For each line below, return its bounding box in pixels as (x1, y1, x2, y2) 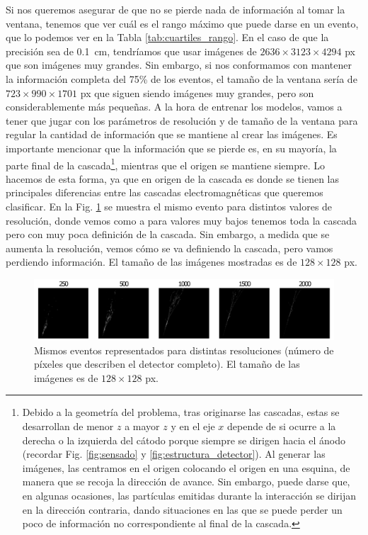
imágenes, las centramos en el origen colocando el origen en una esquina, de (22, 460, 350, 475)
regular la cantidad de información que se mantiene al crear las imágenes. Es (6, 127, 338, 142)
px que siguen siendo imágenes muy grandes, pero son (80, 85, 314, 100)
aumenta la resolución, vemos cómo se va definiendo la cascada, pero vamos (6, 240, 333, 255)
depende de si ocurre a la (226, 419, 336, 434)
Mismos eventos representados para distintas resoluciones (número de (34, 342, 334, 357)
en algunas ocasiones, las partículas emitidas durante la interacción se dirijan (22, 488, 357, 502)
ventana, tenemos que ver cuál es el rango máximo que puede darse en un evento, (6, 16, 359, 30)
